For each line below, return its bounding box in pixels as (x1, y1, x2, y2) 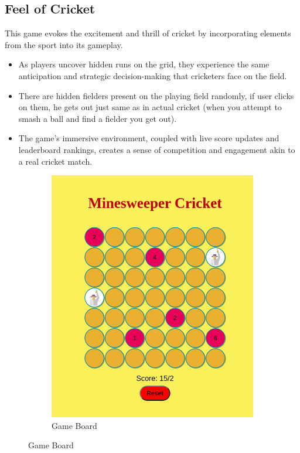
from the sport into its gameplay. (5, 38, 123, 50)
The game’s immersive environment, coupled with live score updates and (18, 132, 279, 144)
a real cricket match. (18, 155, 93, 167)
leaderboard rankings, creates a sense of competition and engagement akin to (18, 143, 295, 155)
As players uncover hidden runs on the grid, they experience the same (18, 58, 270, 70)
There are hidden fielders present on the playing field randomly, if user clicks (18, 89, 294, 101)
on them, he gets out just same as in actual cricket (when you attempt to (18, 101, 282, 113)
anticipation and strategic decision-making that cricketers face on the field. (18, 69, 287, 81)
